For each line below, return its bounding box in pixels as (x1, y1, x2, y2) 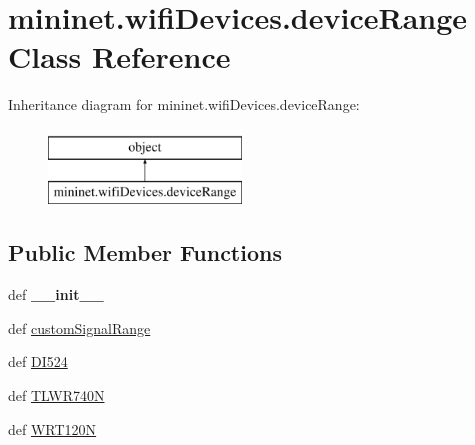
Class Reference (8, 36, 231, 77)
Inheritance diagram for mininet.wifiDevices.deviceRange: (8, 94, 360, 115)
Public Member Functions (8, 237, 282, 268)
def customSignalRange (8, 317, 151, 338)
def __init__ (8, 284, 104, 305)
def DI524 (8, 351, 68, 372)
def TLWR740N (8, 385, 105, 406)
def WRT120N (8, 418, 97, 439)
